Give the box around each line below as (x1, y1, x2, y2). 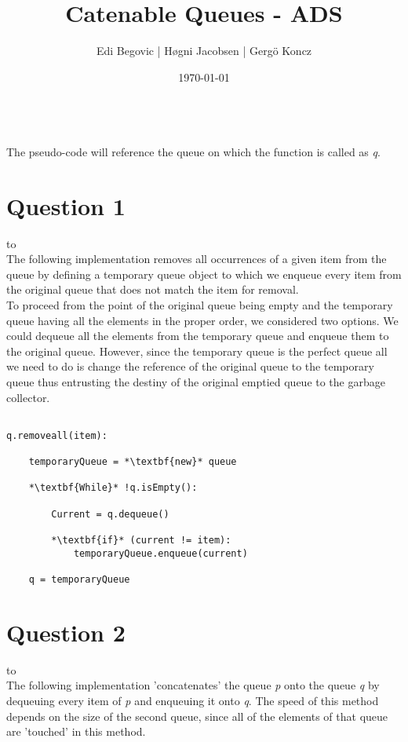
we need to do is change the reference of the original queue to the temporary (6, 358, 374, 375)
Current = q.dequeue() (51, 508, 169, 520)
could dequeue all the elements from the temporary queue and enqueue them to (6, 327, 389, 344)
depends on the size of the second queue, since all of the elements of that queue (6, 707, 388, 724)
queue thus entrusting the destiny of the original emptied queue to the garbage (6, 373, 385, 389)
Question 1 (6, 189, 126, 221)
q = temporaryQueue (28, 574, 130, 586)
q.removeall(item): (6, 429, 107, 441)
